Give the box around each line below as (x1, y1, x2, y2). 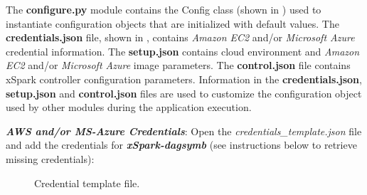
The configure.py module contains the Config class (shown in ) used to (6, 2, 321, 16)
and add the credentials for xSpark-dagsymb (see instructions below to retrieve (6, 137, 357, 152)
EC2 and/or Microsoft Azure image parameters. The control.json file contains (6, 58, 351, 73)
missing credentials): (6, 151, 95, 166)
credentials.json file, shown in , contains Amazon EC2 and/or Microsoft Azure (6, 30, 355, 45)
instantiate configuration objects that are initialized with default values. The (6, 16, 339, 31)
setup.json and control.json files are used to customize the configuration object (6, 85, 362, 100)
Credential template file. (34, 175, 140, 190)
